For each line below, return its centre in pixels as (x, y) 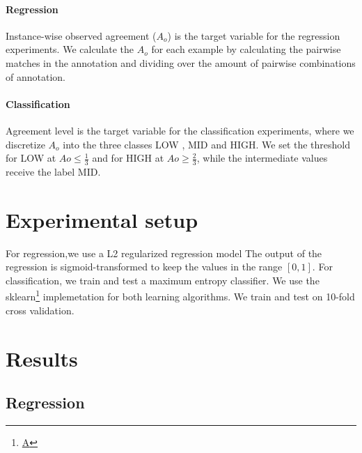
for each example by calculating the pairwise (246, 49)
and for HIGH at (128, 158)
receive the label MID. (53, 171)
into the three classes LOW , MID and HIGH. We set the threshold (207, 144)
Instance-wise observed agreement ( (81, 35)
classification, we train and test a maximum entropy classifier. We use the (163, 280)
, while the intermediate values (262, 158)
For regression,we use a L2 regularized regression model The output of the (164, 253)
